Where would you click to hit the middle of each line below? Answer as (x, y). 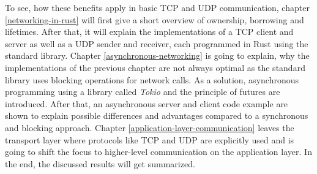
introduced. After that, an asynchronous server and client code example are (147, 103)
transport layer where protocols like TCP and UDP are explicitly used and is (150, 139)
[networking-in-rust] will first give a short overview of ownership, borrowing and (155, 19)
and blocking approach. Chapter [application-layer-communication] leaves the (150, 127)
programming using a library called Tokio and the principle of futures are (143, 92)
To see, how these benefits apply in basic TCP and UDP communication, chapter (157, 7)
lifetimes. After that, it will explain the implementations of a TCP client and (149, 32)
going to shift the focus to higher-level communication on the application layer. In (158, 152)
